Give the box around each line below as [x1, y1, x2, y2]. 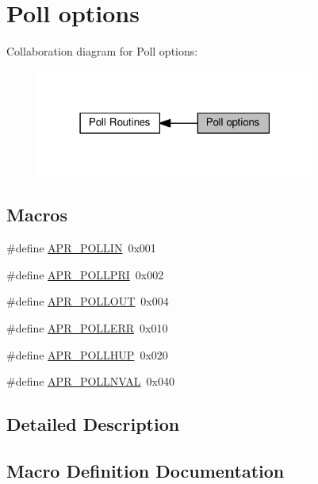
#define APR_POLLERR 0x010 [6, 319, 168, 336]
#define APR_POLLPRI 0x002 [6, 266, 164, 282]
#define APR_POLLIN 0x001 [6, 240, 156, 256]
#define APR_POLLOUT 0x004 [6, 293, 169, 309]
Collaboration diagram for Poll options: [6, 43, 198, 60]
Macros [6, 202, 67, 227]
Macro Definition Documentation [6, 458, 285, 482]
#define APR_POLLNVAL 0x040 [6, 373, 174, 390]
